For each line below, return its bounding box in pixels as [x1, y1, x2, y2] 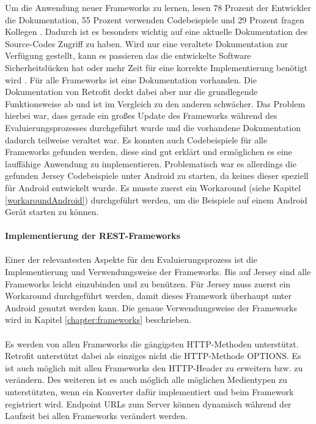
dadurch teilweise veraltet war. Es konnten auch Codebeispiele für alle [5, 133, 268, 146]
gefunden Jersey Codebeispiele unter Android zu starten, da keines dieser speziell [5, 169, 309, 182]
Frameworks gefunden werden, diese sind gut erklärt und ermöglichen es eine [5, 145, 292, 158]
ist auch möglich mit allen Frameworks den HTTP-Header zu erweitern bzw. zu [5, 361, 303, 374]
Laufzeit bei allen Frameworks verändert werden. [5, 409, 188, 422]
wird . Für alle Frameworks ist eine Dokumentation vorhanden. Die [5, 73, 257, 86]
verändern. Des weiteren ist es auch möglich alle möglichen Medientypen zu [5, 373, 287, 386]
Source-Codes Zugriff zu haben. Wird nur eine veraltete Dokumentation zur [5, 37, 288, 50]
